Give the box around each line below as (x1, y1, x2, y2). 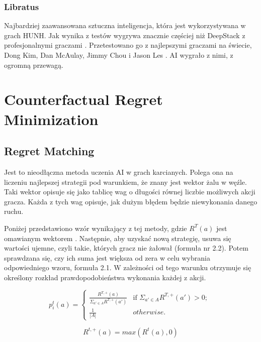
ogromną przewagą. (4, 59, 63, 70)
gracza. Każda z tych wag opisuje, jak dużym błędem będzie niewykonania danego (4, 196, 257, 206)
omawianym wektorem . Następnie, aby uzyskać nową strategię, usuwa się (4, 233, 231, 243)
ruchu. (4, 206, 24, 216)
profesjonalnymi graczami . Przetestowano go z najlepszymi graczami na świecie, (4, 40, 252, 50)
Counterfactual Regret (4, 89, 163, 109)
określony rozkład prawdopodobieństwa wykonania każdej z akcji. (4, 272, 206, 282)
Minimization (4, 108, 99, 129)
